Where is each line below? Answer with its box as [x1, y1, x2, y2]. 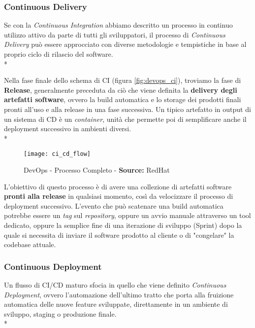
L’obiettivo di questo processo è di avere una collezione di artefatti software [4, 181, 232, 191]
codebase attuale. [4, 239, 56, 250]
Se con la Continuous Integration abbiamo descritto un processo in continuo [4, 20, 233, 30]
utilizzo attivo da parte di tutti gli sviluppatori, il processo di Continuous [4, 29, 225, 39]
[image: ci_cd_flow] [24, 150, 91, 158]
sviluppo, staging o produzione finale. [4, 308, 117, 319]
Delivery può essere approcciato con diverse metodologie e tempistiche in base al [4, 39, 247, 49]
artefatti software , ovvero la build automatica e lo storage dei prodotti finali [4, 94, 241, 105]
